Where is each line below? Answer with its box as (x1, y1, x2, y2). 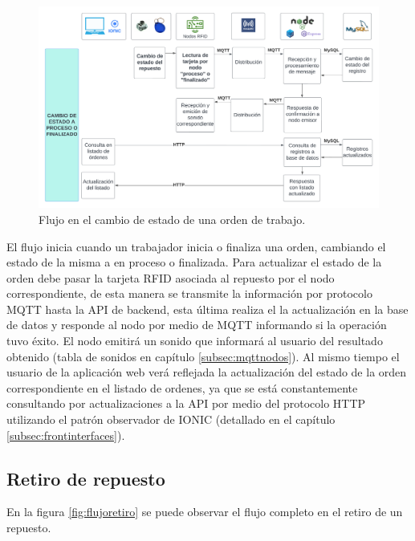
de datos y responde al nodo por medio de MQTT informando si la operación (6, 316, 387, 333)
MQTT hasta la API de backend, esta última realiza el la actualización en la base (6, 300, 409, 317)
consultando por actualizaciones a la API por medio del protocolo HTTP (6, 395, 366, 412)
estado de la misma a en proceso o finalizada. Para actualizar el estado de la (6, 254, 382, 270)
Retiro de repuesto (6, 466, 165, 490)
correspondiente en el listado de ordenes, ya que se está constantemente (6, 379, 358, 396)
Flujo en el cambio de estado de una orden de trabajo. (39, 210, 306, 227)
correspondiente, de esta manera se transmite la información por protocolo (6, 285, 372, 302)
